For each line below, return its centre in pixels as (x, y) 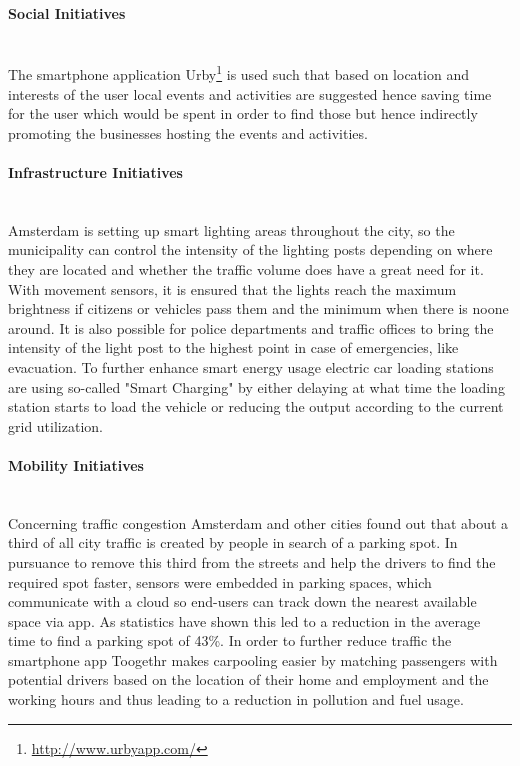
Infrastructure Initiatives (95, 172)
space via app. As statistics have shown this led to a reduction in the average (244, 620)
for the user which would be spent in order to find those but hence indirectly (243, 113)
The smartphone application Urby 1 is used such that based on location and (238, 73)
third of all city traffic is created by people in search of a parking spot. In (233, 542)
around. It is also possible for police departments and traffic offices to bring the (251, 327)
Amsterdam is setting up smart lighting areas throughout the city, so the (231, 229)
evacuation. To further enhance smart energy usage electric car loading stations (251, 366)
